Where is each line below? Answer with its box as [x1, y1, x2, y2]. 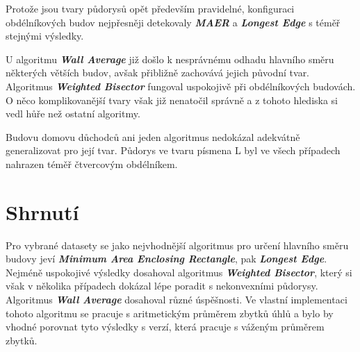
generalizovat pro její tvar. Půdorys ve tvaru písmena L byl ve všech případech [6, 143, 341, 158]
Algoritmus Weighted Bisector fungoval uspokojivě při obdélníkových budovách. [6, 78, 356, 93]
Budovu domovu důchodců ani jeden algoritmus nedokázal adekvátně [6, 129, 300, 144]
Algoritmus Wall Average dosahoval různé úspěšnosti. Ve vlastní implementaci [6, 292, 347, 307]
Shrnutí [6, 197, 79, 226]
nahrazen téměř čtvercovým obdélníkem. [6, 156, 178, 171]
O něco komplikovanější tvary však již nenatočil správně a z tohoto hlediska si [6, 92, 338, 107]
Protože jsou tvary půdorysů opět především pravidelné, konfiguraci [6, 1, 295, 15]
